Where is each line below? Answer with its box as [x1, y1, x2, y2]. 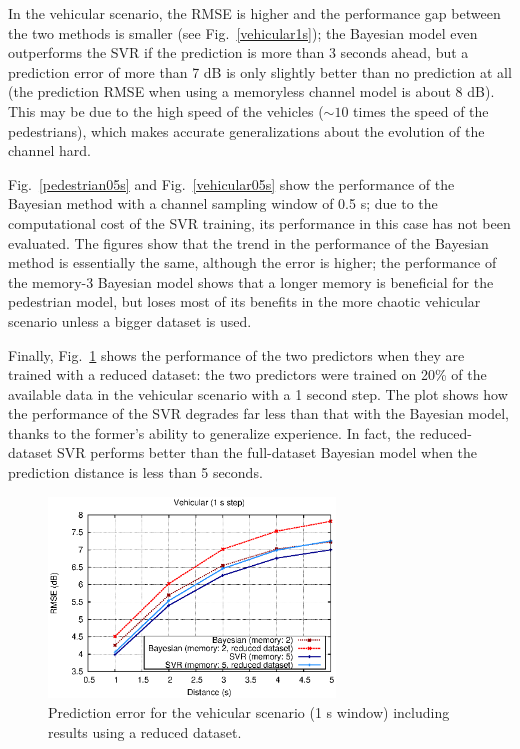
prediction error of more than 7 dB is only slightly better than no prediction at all [8, 61, 512, 82]
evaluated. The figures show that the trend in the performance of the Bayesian [8, 232, 489, 253]
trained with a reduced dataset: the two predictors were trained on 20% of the [8, 364, 487, 385]
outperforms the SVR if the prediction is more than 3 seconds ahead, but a [8, 42, 469, 63]
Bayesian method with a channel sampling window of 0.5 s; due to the [8, 193, 438, 214]
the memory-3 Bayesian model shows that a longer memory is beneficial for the [8, 271, 494, 292]
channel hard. [8, 140, 91, 161]
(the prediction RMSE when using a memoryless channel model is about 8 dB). [8, 81, 495, 102]
